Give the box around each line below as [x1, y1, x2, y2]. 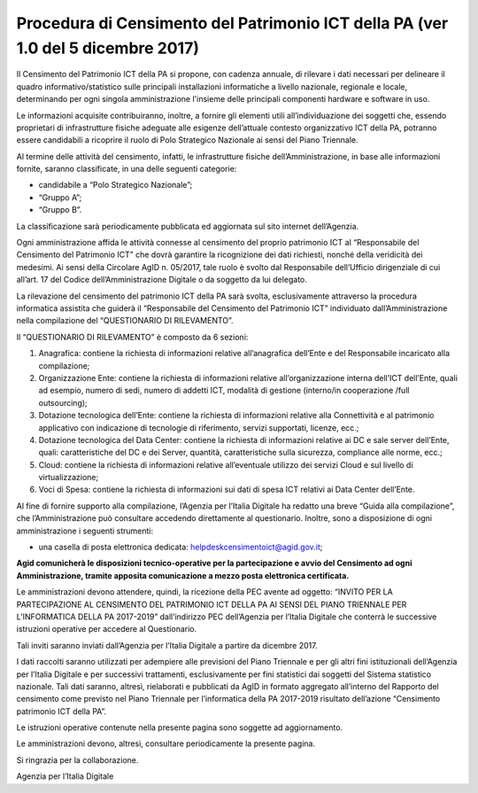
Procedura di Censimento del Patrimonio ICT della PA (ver [16, 13, 449, 33]
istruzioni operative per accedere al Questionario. [16, 624, 197, 634]
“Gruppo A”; [38, 191, 82, 203]
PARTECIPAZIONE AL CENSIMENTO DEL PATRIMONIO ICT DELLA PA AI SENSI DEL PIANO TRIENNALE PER [16, 599, 407, 610]
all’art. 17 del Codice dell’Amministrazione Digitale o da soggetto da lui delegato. [16, 275, 307, 285]
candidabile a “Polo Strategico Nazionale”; [38, 180, 193, 190]
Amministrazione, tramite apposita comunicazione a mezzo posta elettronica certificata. [16, 570, 350, 580]
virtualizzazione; [38, 472, 99, 483]
